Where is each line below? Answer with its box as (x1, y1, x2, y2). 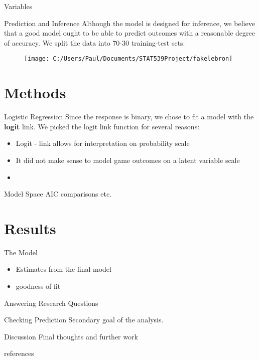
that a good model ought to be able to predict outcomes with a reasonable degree (4, 28, 255, 38)
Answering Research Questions (4, 297, 98, 308)
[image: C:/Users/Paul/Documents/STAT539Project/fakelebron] (24, 55, 233, 63)
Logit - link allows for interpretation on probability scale (16, 138, 190, 148)
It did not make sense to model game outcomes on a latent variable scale (16, 154, 240, 165)
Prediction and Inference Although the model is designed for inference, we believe (4, 18, 255, 28)
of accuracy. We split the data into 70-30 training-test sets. (4, 37, 185, 48)
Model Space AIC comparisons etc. (4, 189, 112, 199)
